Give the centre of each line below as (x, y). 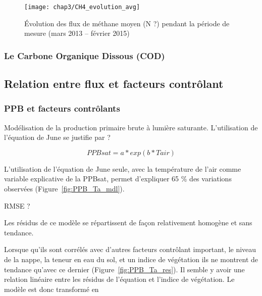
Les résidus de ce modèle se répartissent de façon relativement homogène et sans (128, 223)
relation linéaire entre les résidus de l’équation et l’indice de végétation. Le (119, 279)
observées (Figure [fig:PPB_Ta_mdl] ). (64, 189)
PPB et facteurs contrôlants (62, 108)
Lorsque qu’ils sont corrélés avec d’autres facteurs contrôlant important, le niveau (130, 249)
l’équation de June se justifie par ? (57, 137)
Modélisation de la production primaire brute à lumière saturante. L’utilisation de (131, 127)
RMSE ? (17, 205)
